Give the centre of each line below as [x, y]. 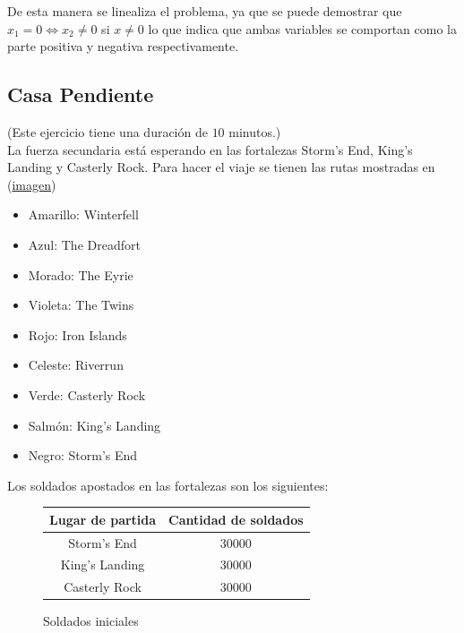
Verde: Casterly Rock [87, 394]
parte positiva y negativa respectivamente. [123, 46]
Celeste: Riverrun [76, 365]
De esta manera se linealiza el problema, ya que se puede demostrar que [205, 11]
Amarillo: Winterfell [83, 214]
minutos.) [255, 131]
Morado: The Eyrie [81, 274]
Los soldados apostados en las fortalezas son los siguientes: [168, 485]
